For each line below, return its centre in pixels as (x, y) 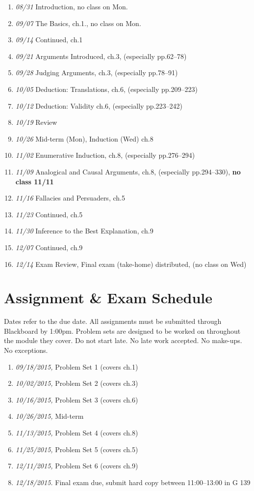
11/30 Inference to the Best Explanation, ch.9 (84, 231)
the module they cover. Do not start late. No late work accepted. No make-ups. (123, 340)
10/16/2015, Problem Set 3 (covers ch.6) (77, 399)
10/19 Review (36, 122)
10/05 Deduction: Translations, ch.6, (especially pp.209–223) (106, 89)
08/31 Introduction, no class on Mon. (72, 6)
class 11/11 (35, 181)
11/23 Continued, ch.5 (49, 214)
